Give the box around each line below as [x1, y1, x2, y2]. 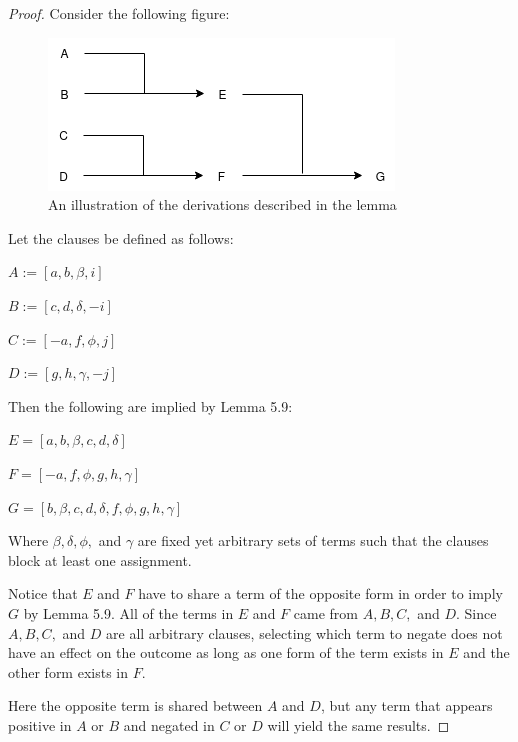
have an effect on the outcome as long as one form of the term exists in [8, 642, 444, 663]
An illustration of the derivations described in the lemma [48, 194, 397, 215]
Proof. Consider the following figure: [8, 3, 230, 23]
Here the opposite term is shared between [8, 695, 263, 716]
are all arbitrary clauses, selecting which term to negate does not [106, 622, 503, 643]
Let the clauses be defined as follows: [8, 227, 234, 248]
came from [293, 602, 358, 623]
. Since [456, 602, 497, 623]
